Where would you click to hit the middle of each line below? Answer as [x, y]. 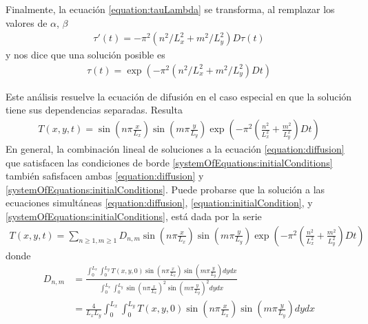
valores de [27, 22]
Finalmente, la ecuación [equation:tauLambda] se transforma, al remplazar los [170, 9]
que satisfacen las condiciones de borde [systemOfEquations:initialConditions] [169, 162]
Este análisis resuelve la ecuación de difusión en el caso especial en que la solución [179, 96]
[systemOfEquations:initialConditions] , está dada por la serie [134, 216]
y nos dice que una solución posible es [85, 55]
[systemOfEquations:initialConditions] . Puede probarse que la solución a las [165, 189]
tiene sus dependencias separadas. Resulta [94, 110]
